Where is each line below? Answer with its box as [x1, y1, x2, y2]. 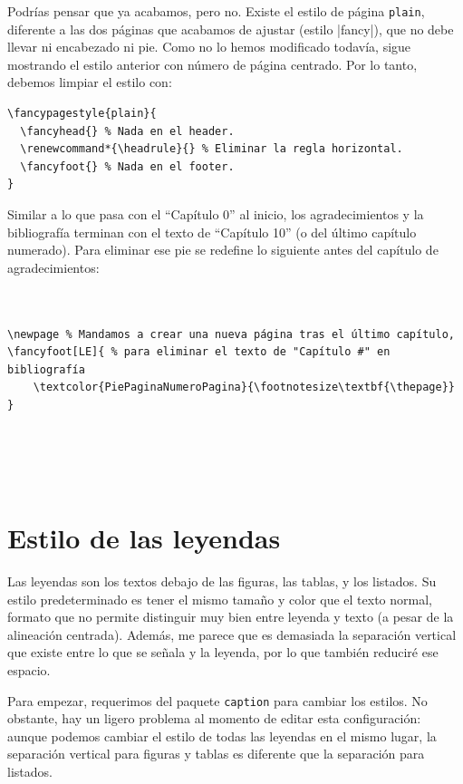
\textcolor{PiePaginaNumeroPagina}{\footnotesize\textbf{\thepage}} [33, 381, 455, 394]
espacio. [7, 661, 51, 679]
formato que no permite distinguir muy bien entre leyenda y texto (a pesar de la [7, 607, 454, 626]
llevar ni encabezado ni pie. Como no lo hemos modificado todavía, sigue [7, 37, 411, 56]
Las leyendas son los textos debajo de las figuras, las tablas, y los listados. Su [7, 572, 437, 591]
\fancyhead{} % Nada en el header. [20, 124, 235, 138]
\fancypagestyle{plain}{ [7, 107, 157, 121]
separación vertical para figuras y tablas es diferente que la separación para [7, 744, 425, 763]
